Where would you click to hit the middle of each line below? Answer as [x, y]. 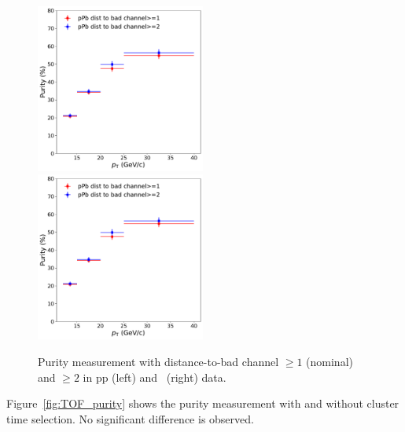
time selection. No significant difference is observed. [130, 418]
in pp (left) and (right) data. [155, 377]
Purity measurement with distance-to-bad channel [158, 361]
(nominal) [330, 361]
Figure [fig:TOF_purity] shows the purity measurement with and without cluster [203, 403]
